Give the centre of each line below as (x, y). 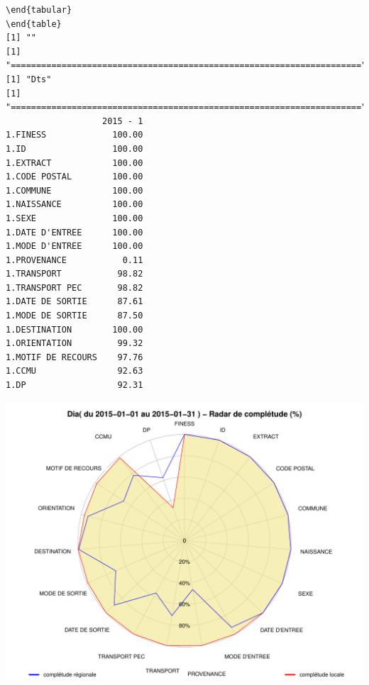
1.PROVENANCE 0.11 (75, 260)
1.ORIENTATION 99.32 (75, 344)
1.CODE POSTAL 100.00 (75, 177)
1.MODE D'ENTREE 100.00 (75, 246)
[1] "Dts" (29, 79)
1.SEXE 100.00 (75, 218)
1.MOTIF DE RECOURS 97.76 (75, 357)
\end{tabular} (39, 10)
